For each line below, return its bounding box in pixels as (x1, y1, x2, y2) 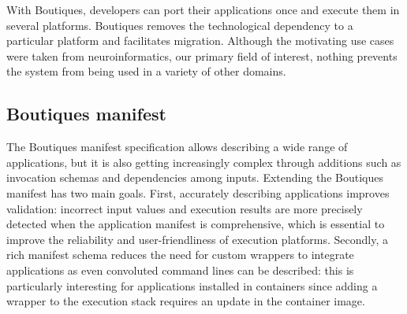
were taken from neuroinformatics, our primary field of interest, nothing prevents (6, 47, 398, 64)
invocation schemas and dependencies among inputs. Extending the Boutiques (6, 169, 383, 186)
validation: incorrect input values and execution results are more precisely (6, 200, 363, 216)
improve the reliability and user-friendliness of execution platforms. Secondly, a (6, 231, 388, 247)
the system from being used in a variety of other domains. (6, 63, 286, 79)
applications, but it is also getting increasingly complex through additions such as (6, 153, 401, 170)
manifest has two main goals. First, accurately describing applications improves (6, 184, 390, 201)
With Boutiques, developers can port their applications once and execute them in (6, 2, 400, 17)
